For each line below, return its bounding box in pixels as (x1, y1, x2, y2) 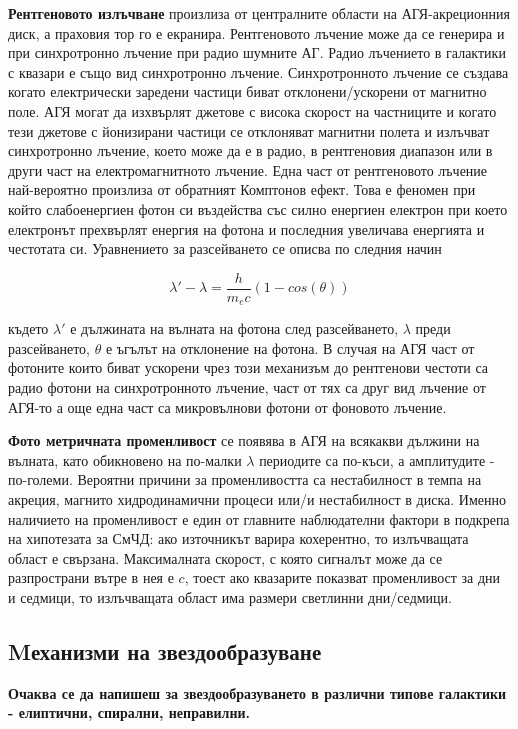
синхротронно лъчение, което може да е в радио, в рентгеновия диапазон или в (8, 140, 493, 161)
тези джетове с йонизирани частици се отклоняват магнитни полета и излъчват (8, 120, 490, 141)
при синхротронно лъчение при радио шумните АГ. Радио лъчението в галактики (8, 42, 506, 63)
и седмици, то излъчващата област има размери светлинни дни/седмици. (8, 586, 452, 607)
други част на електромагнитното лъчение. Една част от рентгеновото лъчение (8, 159, 488, 180)
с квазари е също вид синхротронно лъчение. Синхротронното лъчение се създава (8, 61, 509, 82)
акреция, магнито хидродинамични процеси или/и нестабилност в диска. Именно (8, 488, 506, 509)
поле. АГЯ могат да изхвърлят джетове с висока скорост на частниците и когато (8, 100, 497, 121)
